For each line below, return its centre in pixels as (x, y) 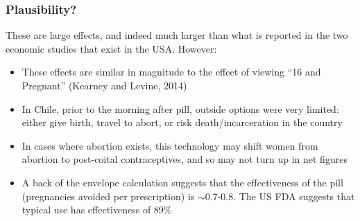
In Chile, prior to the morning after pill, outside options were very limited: (180, 108)
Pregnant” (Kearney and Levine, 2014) (104, 85)
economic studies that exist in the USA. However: (111, 48)
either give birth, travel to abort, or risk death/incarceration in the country (182, 122)
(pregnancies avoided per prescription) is (108, 196)
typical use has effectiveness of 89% (97, 210)
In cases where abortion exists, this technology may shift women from (170, 145)
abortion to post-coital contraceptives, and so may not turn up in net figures (185, 159)
